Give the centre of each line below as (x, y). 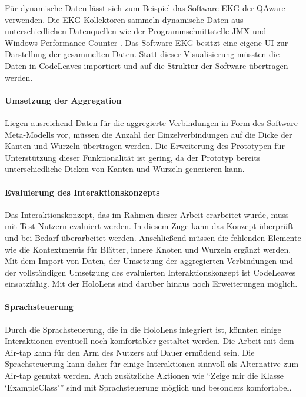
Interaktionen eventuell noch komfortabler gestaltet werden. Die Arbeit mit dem (149, 341)
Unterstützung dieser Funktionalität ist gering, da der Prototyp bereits (133, 157)
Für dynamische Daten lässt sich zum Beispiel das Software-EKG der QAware (145, 8)
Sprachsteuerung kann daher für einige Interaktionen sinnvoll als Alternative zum (152, 364)
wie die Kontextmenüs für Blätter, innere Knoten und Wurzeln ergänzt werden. (148, 249)
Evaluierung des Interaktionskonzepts (82, 192)
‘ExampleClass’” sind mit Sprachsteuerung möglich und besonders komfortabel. (148, 387)
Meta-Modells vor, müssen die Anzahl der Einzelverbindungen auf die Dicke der (149, 134)
